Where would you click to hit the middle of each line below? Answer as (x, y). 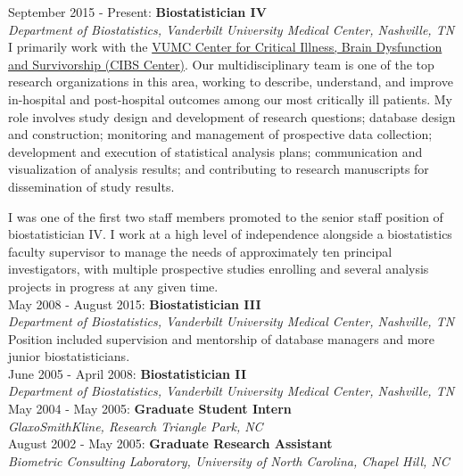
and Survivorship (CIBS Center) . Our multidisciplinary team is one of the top (221, 64)
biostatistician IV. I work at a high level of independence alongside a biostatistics (230, 234)
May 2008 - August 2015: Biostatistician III (135, 304)
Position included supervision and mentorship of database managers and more (222, 338)
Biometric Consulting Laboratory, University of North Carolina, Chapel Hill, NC (229, 460)
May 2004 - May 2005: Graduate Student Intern (150, 409)
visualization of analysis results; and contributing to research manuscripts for (219, 169)
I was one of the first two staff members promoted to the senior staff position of (226, 216)
